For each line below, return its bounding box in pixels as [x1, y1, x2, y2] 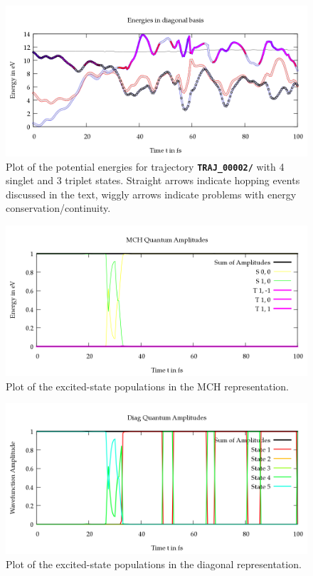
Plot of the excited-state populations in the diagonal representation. [6, 556, 302, 571]
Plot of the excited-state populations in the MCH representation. [6, 378, 289, 393]
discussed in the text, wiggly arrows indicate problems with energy [6, 186, 297, 201]
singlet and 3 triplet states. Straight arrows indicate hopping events [6, 173, 300, 188]
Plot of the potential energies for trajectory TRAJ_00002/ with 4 [6, 159, 285, 174]
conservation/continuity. [6, 201, 111, 215]
